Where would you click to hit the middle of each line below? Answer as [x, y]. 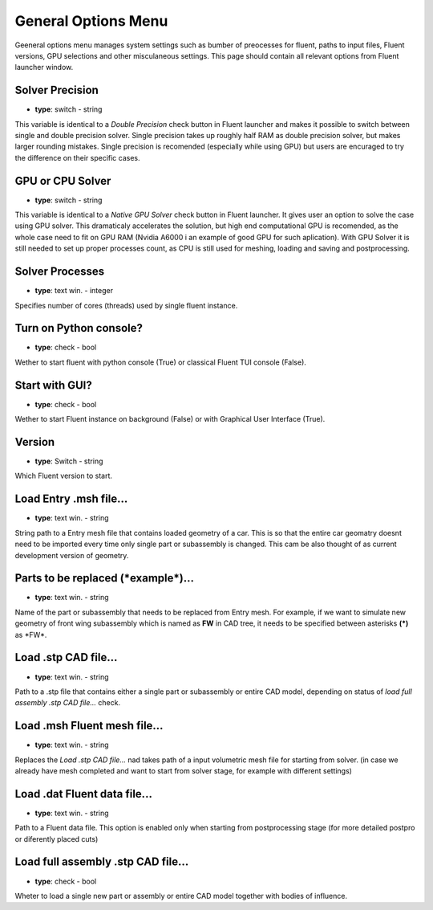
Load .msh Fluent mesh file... [89, 726]
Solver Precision [57, 90]
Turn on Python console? [79, 328]
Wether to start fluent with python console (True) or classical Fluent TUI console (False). [160, 362]
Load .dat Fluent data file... [83, 794]
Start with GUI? [53, 385]
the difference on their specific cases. [77, 157]
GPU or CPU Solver [63, 181]
